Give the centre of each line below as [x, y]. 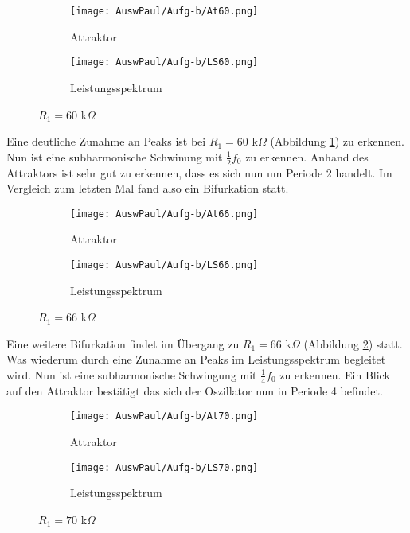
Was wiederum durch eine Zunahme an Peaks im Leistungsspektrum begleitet [196, 359]
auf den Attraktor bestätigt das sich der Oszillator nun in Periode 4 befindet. [195, 390]
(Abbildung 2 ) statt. [353, 343]
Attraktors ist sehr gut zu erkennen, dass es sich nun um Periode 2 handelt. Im [199, 172]
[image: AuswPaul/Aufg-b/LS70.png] [164, 467]
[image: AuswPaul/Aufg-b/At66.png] [164, 214]
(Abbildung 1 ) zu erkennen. [337, 141]
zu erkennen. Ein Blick [335, 374]
